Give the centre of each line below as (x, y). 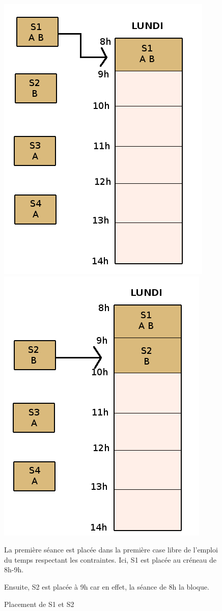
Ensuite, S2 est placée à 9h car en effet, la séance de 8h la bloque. (107, 586)
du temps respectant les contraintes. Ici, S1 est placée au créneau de (110, 559)
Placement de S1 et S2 (39, 604)
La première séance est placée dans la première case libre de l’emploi (111, 550)
